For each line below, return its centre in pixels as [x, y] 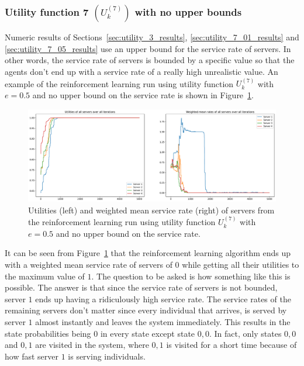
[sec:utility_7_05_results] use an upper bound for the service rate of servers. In [148, 48]
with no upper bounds [188, 12]
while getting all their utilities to [241, 265]
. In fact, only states [245, 333]
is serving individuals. [107, 356]
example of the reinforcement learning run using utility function [119, 83]
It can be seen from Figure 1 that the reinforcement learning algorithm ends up [148, 253]
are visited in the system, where [92, 345]
